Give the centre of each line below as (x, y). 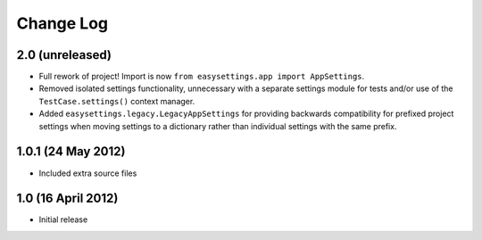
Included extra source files (88, 173)
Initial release (63, 219)
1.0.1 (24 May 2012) (71, 152)
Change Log (62, 23)
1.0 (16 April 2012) (67, 199)
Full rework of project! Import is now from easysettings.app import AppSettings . (202, 77)
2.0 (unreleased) (64, 55)
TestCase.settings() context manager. (117, 101)
